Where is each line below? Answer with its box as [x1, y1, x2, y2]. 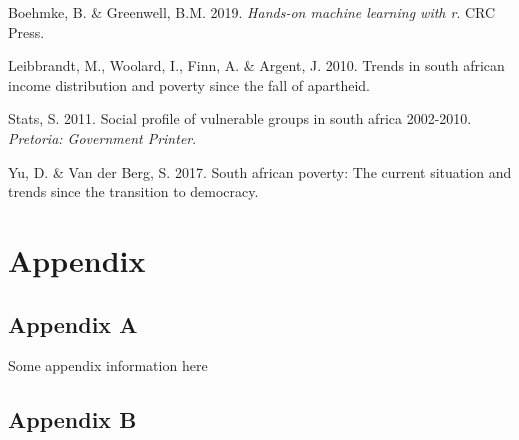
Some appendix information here [8, 355, 208, 376]
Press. [8, 21, 45, 42]
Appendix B [8, 404, 137, 435]
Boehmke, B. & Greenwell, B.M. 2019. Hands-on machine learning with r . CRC [8, 2, 496, 22]
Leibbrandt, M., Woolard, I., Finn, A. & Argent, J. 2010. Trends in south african [8, 55, 505, 76]
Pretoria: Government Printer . [8, 127, 197, 148]
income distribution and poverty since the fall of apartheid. [8, 74, 370, 95]
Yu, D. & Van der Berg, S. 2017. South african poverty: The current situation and [8, 161, 512, 182]
